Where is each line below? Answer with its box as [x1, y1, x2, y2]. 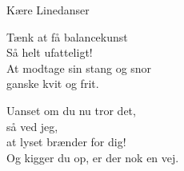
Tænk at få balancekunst [6, 28, 128, 45]
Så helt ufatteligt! [6, 44, 93, 61]
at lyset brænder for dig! [6, 133, 126, 150]
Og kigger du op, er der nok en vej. [6, 149, 179, 165]
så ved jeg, [6, 117, 58, 134]
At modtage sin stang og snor [6, 59, 152, 76]
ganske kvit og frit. [6, 75, 99, 92]
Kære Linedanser [6, 2, 90, 18]
